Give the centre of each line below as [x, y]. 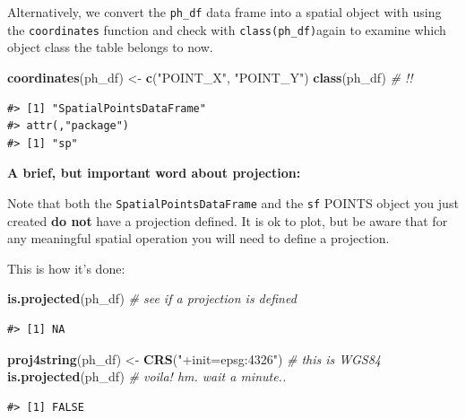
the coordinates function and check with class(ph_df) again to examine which [227, 29]
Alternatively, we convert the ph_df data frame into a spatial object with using [224, 12]
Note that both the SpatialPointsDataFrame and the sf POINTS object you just [233, 202]
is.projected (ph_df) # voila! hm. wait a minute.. [147, 376]
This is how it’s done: [66, 268]
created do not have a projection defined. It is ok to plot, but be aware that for [228, 220]
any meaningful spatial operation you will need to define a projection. [198, 238]
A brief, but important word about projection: [154, 173]
